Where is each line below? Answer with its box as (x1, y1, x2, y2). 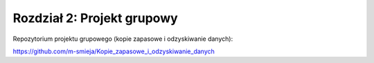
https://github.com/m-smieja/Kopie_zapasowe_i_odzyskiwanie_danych (12, 47, 215, 55)
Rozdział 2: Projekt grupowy (12, 10, 178, 26)
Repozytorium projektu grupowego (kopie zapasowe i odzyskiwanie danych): (12, 35, 233, 43)
